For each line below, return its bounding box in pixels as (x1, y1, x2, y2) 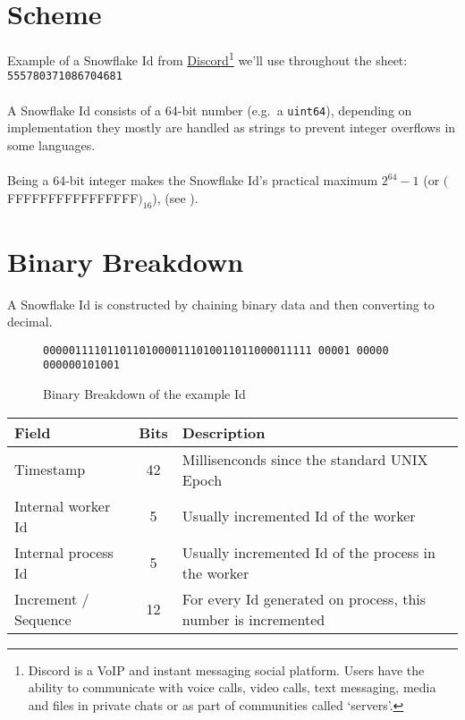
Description (182, 421, 266, 443)
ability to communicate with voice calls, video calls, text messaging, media (28, 678, 436, 697)
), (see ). (152, 188, 199, 207)
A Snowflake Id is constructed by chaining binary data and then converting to (7, 294, 435, 313)
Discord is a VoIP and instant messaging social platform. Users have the (28, 660, 425, 679)
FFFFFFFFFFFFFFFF (7, 188, 139, 207)
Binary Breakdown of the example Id (43, 385, 246, 403)
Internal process (14, 541, 114, 563)
